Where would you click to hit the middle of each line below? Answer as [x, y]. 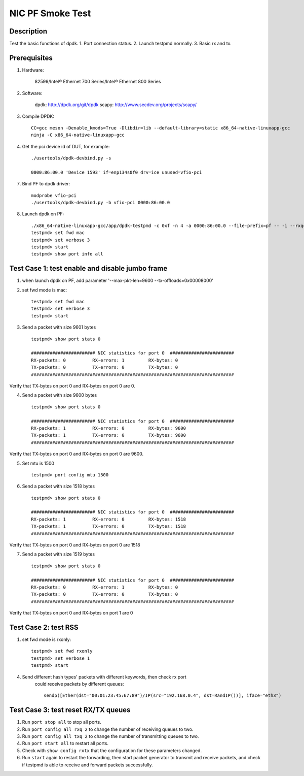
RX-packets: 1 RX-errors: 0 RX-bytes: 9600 [108, 428]
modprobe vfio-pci [54, 195]
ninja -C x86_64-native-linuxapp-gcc [78, 135]
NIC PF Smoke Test [50, 13]
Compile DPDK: [38, 116]
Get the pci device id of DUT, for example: [66, 146]
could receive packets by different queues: [79, 684]
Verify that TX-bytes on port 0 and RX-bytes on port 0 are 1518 [75, 545]
